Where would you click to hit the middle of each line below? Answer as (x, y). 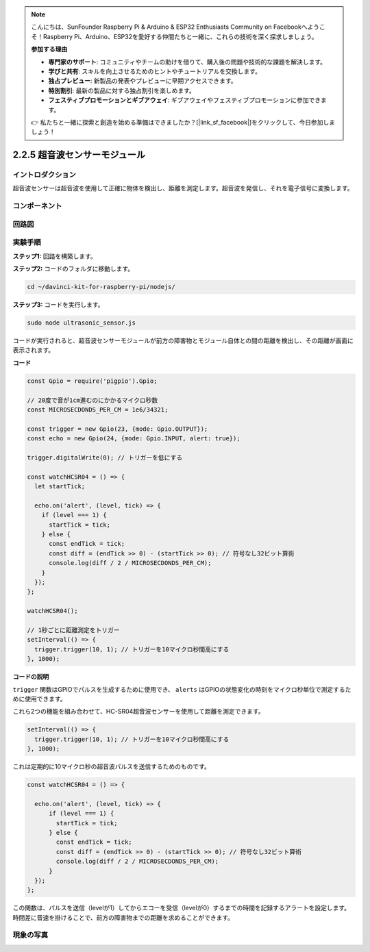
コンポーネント (37, 206)
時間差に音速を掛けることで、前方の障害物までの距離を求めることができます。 (123, 917)
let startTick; (60, 487)
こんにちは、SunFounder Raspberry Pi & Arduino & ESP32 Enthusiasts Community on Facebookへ (169, 27)
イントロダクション (45, 175)
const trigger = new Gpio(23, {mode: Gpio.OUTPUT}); (118, 429)
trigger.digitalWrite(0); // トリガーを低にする (105, 458)
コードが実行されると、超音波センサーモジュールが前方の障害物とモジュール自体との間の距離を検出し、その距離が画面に (183, 341)
